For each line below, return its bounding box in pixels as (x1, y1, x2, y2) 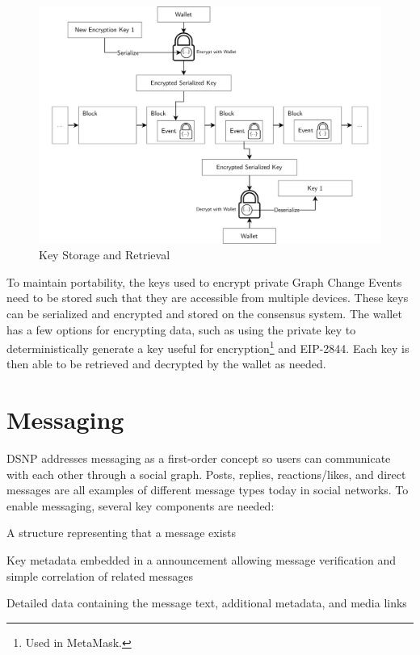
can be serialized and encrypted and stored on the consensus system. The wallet (6, 304, 402, 321)
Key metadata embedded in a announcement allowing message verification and (6, 552, 397, 569)
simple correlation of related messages (6, 567, 193, 584)
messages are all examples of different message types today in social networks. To (6, 481, 409, 498)
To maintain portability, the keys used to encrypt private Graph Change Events (6, 273, 402, 290)
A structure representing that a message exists (6, 524, 237, 541)
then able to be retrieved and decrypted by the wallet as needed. (6, 355, 326, 372)
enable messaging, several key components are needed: (6, 497, 275, 514)
